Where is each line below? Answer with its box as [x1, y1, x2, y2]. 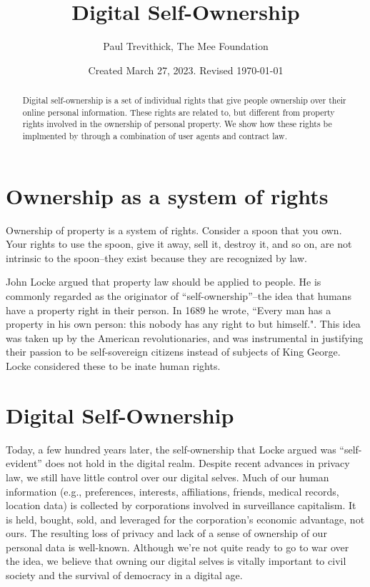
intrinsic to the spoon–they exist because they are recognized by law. [6, 250, 307, 265]
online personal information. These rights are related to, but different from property [22, 106, 335, 118]
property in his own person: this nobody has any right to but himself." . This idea [6, 316, 361, 331]
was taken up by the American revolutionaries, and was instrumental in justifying [6, 330, 364, 345]
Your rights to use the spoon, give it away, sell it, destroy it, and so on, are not [6, 236, 352, 251]
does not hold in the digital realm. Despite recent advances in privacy [45, 456, 350, 471]
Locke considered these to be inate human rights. [6, 358, 221, 373]
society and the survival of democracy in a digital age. [6, 568, 243, 583]
